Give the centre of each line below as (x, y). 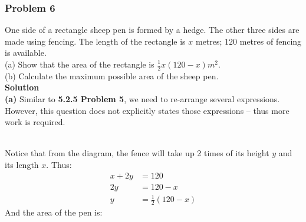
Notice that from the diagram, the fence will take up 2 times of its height (137, 153)
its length (22, 164)
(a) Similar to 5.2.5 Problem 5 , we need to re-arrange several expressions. (142, 99)
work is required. (35, 122)
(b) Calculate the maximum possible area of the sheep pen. (112, 75)
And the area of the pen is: (54, 212)
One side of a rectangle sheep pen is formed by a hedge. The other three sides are (152, 30)
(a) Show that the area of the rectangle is (80, 64)
